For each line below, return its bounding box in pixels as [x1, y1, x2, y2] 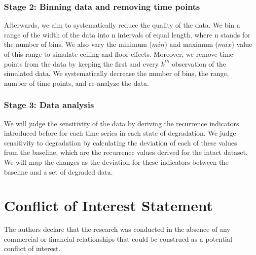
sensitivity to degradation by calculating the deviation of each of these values [4, 137, 237, 147]
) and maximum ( [164, 39, 218, 49]
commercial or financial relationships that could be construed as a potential [4, 233, 232, 244]
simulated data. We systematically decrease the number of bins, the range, [4, 68, 229, 78]
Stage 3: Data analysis [4, 99, 94, 111]
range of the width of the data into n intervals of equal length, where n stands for [4, 29, 251, 39]
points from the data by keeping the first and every [4, 58, 159, 69]
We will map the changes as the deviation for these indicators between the [4, 156, 229, 167]
